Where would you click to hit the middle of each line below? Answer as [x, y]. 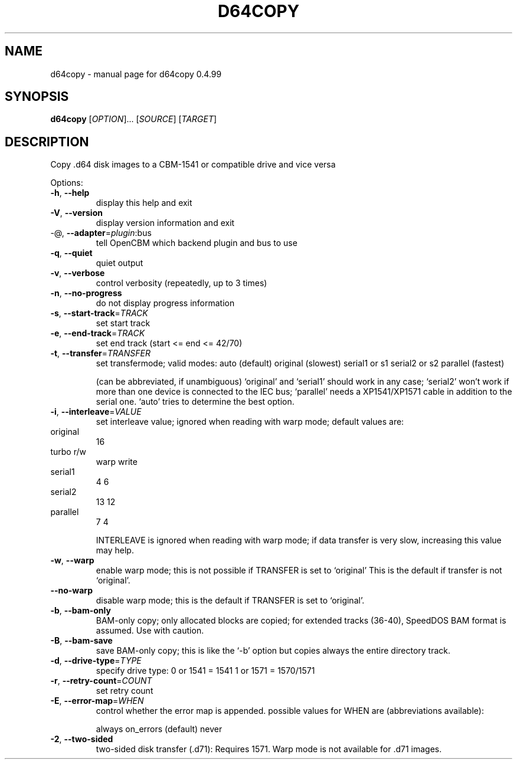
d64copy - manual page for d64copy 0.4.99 [136, 74]
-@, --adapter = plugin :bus [101, 233]
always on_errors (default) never [159, 729]
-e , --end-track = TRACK [98, 333]
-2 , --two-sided [82, 739]
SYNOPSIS [37, 97]
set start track [123, 323]
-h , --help [70, 193]
